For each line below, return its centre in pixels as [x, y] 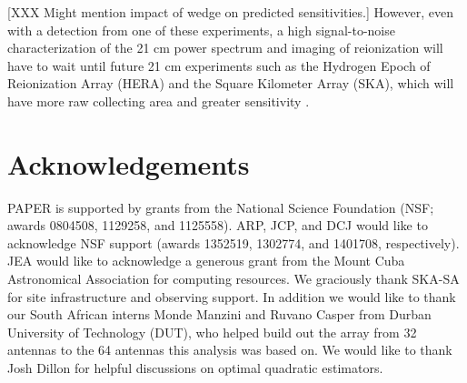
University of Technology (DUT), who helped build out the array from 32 [212, 332]
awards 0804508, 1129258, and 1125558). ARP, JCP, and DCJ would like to [218, 225]
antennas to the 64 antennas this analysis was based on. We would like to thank [230, 350]
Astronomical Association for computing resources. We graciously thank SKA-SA [233, 279]
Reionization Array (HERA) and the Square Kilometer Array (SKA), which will [231, 83]
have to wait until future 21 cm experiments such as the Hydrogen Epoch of [219, 65]
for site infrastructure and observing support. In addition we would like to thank [232, 296]
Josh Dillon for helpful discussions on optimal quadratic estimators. [195, 368]
